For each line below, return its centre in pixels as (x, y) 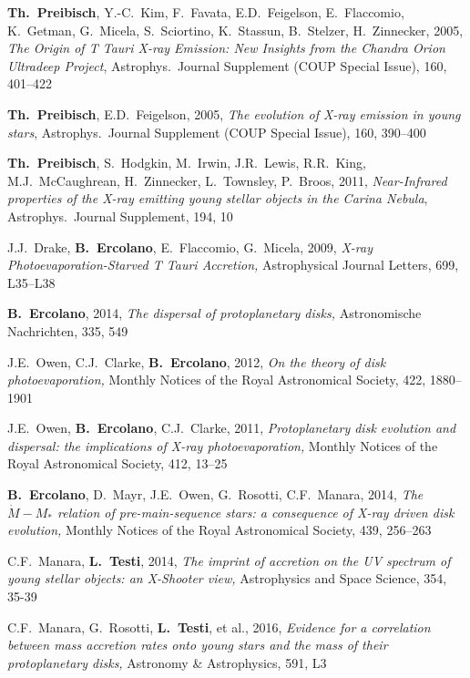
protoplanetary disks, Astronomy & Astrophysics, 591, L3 (167, 662)
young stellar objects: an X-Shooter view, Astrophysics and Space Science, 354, (227, 578)
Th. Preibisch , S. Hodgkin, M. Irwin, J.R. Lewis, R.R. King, (187, 163)
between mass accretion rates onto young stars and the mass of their (198, 645)
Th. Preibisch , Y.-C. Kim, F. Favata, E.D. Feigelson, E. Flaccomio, (206, 12)
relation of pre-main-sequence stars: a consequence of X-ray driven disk (256, 512)
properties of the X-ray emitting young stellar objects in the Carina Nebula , (218, 198)
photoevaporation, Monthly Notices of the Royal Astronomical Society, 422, (217, 380)
